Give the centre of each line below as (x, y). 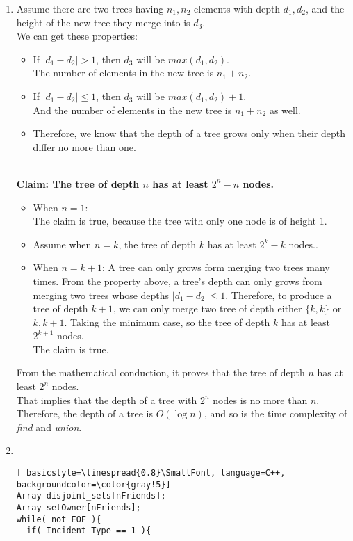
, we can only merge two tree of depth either (207, 308)
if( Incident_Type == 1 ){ (89, 531)
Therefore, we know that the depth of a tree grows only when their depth (189, 133)
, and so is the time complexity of (276, 413)
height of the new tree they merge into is (103, 22)
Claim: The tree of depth (78, 183)
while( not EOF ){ (59, 519)
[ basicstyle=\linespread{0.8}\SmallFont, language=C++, (151, 473)
